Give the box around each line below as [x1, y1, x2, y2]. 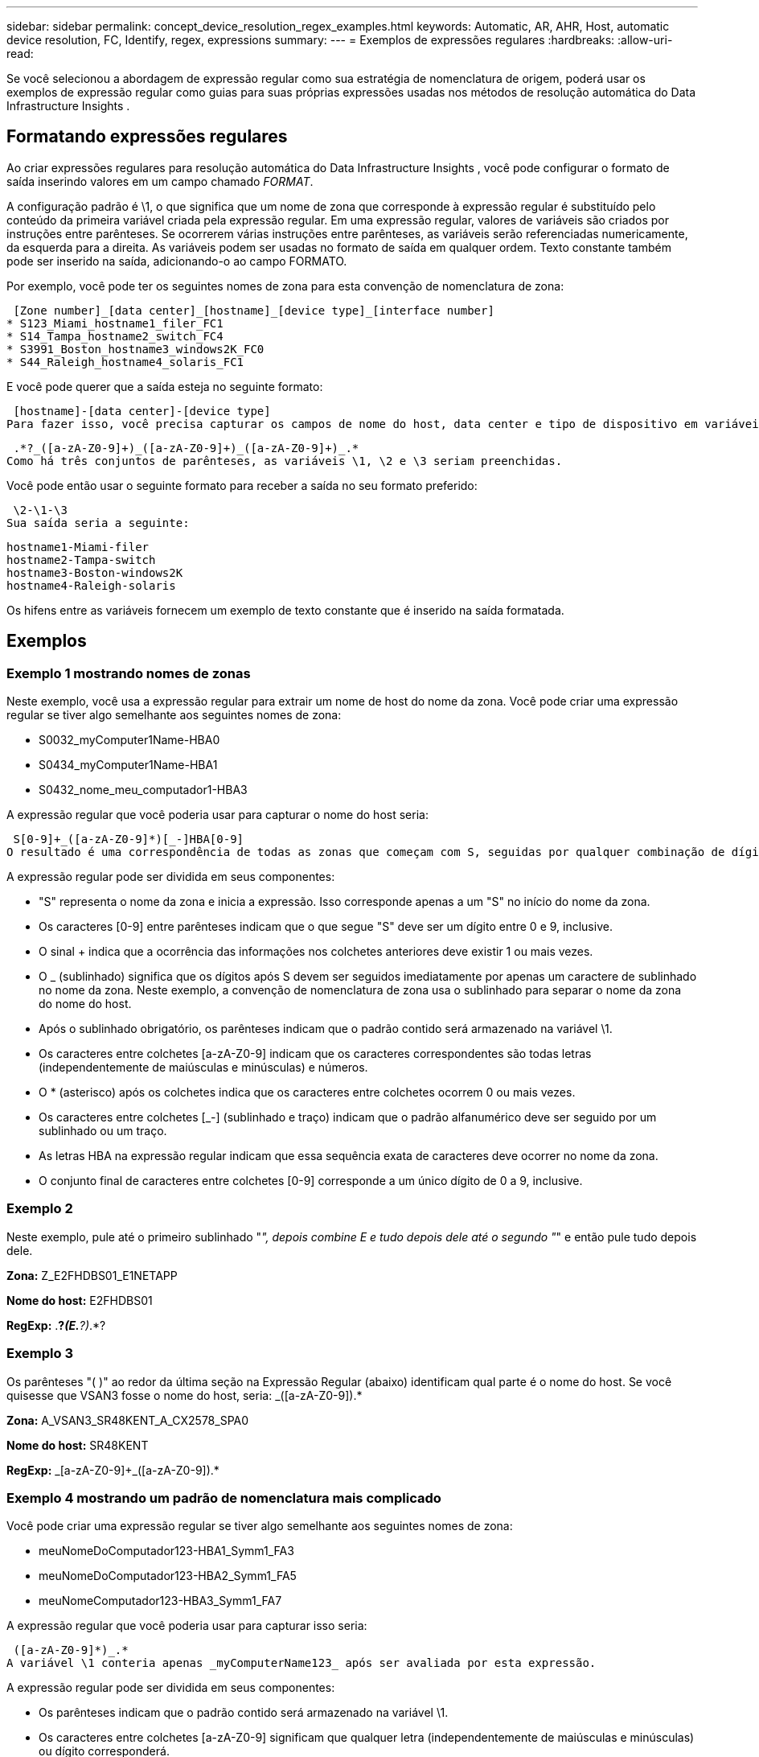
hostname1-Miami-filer [6, 540, 150, 553]
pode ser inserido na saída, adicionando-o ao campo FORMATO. [6, 253, 347, 268]
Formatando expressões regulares [6, 126, 288, 147]
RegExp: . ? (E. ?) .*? [6, 1318, 106, 1332]
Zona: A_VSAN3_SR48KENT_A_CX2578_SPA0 [6, 1413, 249, 1427]
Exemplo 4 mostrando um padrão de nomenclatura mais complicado [6, 1489, 441, 1506]
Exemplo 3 [6, 1345, 73, 1362]
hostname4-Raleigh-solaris [6, 578, 176, 592]
